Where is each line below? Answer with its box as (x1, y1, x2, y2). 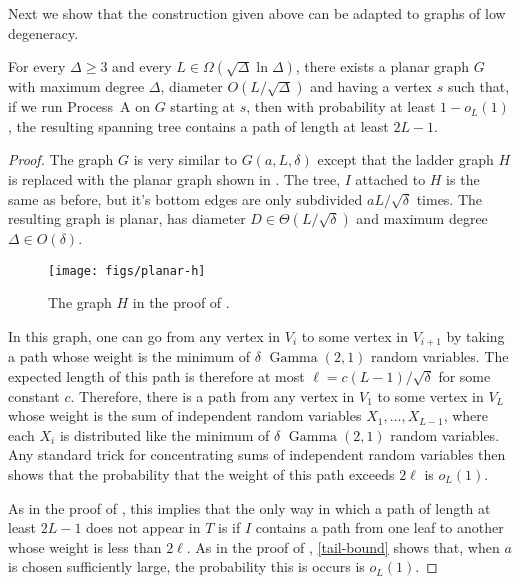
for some (438, 366, 491, 387)
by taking (446, 326, 505, 346)
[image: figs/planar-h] (48, 263, 206, 278)
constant (8, 385, 60, 406)
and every (112, 56, 172, 77)
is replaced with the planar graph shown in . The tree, (8, 168, 341, 189)
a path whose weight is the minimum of (8, 346, 251, 367)
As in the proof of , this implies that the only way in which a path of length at (8, 497, 491, 518)
